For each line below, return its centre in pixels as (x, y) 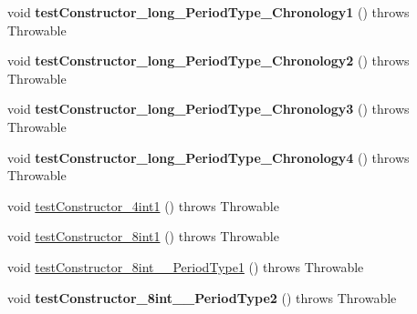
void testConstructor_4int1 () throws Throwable (143, 205)
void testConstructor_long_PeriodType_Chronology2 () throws (208, 61)
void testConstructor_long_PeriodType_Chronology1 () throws (208, 12)
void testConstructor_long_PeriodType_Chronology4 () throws (208, 157)
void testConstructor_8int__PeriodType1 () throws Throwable (186, 266)
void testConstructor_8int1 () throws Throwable (143, 236)
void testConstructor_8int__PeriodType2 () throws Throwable (202, 297)
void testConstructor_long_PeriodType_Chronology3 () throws (208, 109)
